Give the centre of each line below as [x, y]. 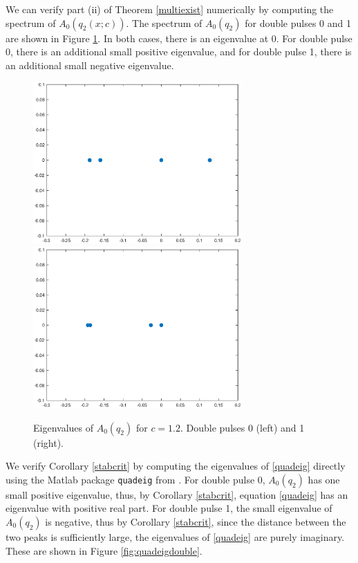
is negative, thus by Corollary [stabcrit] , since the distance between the [196, 522]
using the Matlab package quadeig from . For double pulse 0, [135, 479]
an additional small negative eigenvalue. [90, 65]
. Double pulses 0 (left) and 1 [243, 427]
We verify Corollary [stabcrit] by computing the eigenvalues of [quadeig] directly [176, 466]
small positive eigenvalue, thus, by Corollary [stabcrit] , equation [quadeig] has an [177, 494]
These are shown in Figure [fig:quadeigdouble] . [104, 550]
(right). [49, 442]
